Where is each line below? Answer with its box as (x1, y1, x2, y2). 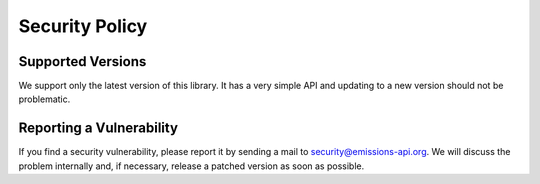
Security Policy (18, 15, 148, 37)
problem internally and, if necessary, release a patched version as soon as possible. (18, 160, 365, 172)
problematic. (18, 93, 71, 105)
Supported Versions (18, 53, 147, 70)
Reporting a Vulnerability (18, 120, 179, 137)
